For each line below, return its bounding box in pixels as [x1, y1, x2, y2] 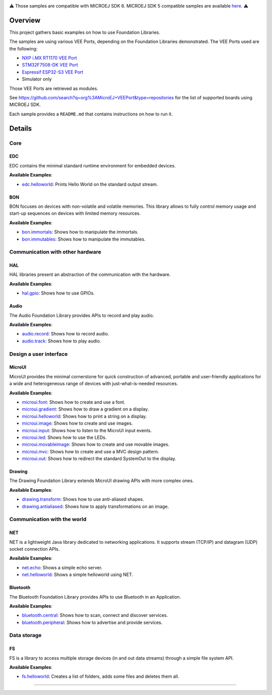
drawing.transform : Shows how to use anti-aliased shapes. [22, 496, 145, 502]
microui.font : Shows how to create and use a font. [22, 399, 125, 405]
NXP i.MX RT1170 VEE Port [22, 55, 78, 61]
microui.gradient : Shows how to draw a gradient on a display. [22, 406, 149, 412]
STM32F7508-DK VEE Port [22, 62, 78, 68]
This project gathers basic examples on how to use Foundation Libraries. [9, 29, 161, 35]
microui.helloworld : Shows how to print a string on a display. [22, 413, 147, 419]
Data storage [9, 632, 42, 639]
